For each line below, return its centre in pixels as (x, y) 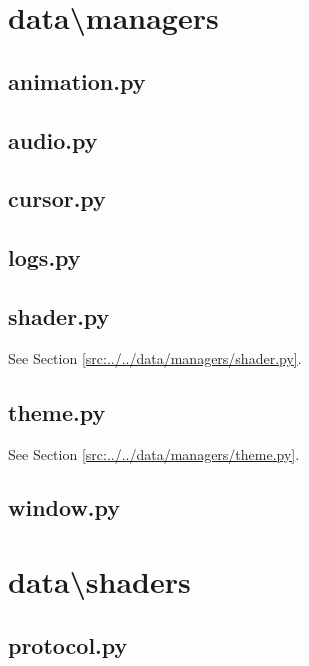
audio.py (53, 139)
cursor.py (57, 198)
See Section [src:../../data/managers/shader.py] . (155, 357)
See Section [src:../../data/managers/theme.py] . (154, 453)
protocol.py (68, 644)
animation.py (77, 80)
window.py (64, 507)
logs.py (44, 257)
